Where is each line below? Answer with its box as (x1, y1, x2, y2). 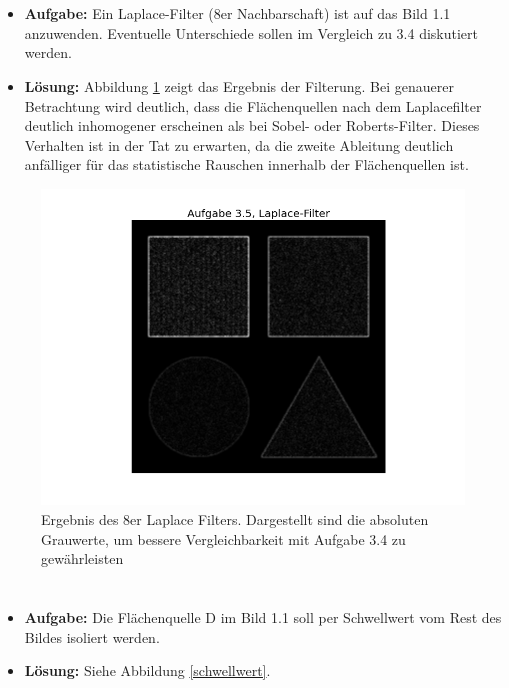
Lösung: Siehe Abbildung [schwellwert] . (24, 660, 271, 681)
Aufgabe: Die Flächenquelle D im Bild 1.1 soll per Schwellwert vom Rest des (24, 606, 502, 627)
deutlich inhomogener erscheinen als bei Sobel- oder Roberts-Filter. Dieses (24, 115, 480, 136)
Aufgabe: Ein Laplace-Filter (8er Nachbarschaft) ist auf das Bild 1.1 (24, 3, 451, 24)
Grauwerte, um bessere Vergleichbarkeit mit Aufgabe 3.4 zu (41, 528, 406, 549)
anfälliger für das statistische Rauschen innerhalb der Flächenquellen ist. (24, 154, 469, 175)
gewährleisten (41, 548, 124, 569)
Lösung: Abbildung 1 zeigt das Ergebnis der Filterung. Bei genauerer (24, 75, 454, 96)
